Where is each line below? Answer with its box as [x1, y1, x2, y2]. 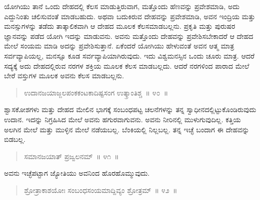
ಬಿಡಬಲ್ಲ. [4, 134, 26, 144]
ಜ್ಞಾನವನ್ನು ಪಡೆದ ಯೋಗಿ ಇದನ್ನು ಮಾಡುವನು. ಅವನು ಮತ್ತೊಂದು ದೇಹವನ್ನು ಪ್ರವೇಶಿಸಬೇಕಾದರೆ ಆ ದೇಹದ [4, 30, 253, 41]
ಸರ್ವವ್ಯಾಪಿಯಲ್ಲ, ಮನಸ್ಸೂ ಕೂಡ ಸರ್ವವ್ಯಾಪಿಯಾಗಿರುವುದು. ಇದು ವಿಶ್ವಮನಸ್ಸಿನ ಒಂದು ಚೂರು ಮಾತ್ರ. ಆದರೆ [4, 50, 255, 61]
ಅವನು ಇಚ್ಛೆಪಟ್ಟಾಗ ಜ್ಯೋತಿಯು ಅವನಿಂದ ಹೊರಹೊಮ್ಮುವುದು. [4, 168, 150, 178]
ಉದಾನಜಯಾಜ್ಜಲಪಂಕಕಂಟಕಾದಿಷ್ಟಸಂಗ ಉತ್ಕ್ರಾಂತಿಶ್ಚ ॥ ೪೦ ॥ [24, 87, 168, 97]
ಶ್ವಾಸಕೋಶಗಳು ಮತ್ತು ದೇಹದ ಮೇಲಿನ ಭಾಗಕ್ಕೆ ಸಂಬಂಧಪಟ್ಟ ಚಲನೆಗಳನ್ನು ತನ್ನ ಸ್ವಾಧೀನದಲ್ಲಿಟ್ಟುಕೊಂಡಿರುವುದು [4, 104, 256, 115]
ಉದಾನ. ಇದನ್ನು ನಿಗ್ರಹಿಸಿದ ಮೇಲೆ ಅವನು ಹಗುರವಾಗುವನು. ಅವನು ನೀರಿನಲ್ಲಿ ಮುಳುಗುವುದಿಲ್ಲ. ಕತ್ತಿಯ [4, 114, 241, 124]
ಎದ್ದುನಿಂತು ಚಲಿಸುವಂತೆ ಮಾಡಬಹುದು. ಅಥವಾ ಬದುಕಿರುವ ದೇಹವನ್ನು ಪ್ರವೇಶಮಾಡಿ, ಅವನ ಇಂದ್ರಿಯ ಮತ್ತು [4, 11, 255, 21]
